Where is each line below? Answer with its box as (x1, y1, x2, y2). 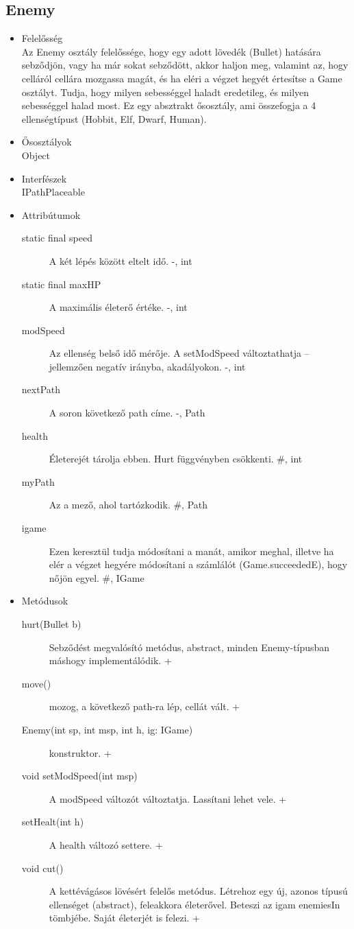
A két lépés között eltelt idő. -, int (49, 253, 192, 268)
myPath (21, 474, 55, 489)
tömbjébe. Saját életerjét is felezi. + (49, 910, 201, 925)
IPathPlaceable (21, 185, 85, 199)
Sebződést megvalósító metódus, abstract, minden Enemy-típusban (49, 639, 330, 654)
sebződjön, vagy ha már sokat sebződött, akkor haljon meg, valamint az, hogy (21, 58, 349, 72)
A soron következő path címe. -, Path (49, 405, 205, 420)
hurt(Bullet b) (21, 617, 81, 631)
